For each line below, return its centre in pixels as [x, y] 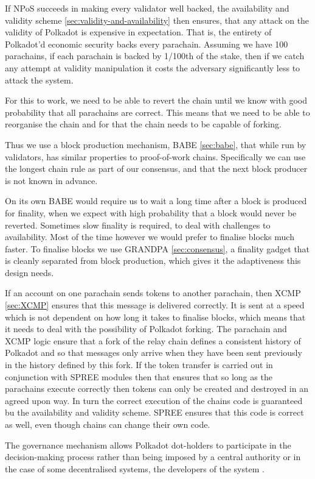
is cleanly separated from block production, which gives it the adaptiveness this [153, 261]
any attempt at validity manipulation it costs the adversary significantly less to [153, 67]
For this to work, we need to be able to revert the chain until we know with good [156, 100]
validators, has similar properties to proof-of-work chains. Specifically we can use [155, 156]
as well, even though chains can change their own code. [108, 424]
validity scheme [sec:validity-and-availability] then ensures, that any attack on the [157, 20]
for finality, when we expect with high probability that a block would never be [151, 212]
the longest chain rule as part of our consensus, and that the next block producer [156, 169]
